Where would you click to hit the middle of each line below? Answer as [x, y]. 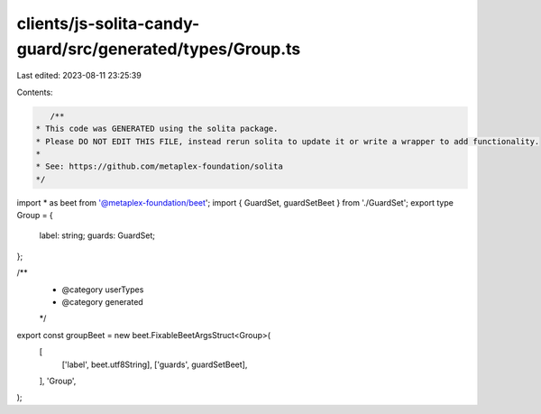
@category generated [102, 302]
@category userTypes [103, 290]
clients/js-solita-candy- [108, 23]
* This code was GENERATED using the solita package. [157, 129]
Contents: [35, 92]
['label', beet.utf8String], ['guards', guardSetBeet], [155, 364]
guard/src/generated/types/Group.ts [159, 49]
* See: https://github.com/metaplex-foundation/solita [159, 166]
